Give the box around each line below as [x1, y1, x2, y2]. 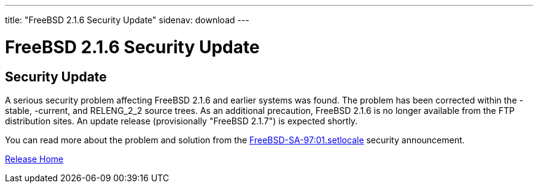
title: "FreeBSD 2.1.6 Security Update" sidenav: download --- [5, 15, 249, 25]
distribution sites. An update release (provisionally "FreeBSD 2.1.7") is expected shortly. [5, 115, 358, 126]
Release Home [5, 153, 64, 164]
